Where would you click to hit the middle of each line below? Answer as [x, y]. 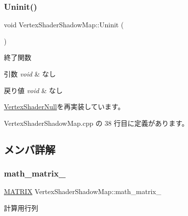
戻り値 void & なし [33, 90]
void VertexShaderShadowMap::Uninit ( [64, 25]
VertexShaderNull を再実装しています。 [64, 107]
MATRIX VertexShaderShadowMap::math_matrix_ [83, 191]
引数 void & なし [30, 74]
